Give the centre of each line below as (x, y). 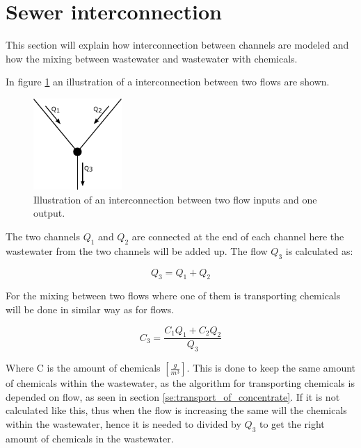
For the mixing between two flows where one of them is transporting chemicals (173, 296)
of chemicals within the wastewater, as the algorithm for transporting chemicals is (180, 383)
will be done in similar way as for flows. (90, 309)
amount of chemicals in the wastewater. (90, 438)
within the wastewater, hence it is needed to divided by (123, 424)
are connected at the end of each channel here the (238, 237)
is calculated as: (319, 250)
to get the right (292, 424)
